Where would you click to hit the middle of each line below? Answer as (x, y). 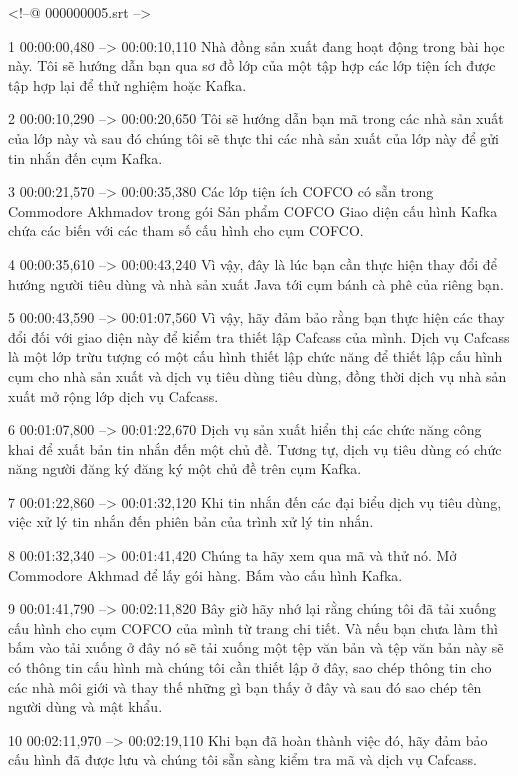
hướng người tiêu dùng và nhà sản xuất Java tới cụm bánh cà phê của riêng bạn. (256, 283)
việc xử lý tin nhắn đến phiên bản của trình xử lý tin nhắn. (191, 521)
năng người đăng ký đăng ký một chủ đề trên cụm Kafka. (185, 468)
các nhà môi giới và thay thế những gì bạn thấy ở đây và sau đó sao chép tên (245, 686)
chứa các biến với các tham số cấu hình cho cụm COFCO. (186, 230)
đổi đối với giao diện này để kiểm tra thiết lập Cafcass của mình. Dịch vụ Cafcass (259, 336)
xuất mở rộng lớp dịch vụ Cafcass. (113, 395)
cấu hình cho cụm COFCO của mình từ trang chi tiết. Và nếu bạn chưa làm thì (253, 627)
